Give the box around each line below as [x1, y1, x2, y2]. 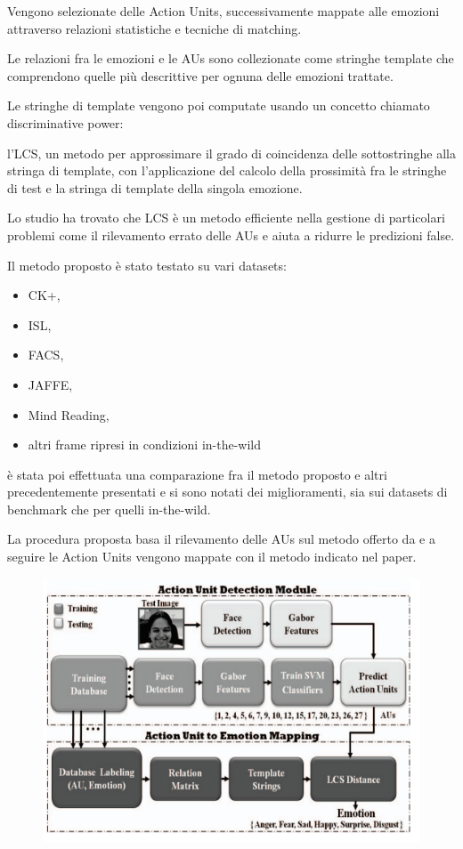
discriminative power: [7, 113, 124, 132]
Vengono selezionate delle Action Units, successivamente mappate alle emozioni [7, 2, 440, 20]
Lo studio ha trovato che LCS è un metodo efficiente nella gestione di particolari [7, 208, 445, 227]
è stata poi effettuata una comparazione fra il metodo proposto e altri [7, 465, 387, 483]
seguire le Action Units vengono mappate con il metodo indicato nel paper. [7, 547, 417, 566]
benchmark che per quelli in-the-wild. [7, 499, 211, 518]
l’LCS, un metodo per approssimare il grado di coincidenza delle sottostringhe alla [7, 143, 456, 162]
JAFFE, [28, 375, 73, 393]
